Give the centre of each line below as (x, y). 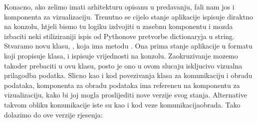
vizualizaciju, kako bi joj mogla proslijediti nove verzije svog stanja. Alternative (126, 95)
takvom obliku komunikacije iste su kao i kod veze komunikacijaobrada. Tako (122, 104)
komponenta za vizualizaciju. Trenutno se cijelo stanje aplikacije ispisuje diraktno (128, 16)
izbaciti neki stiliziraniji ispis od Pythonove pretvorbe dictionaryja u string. (119, 36)
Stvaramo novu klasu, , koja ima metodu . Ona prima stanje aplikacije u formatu (128, 46)
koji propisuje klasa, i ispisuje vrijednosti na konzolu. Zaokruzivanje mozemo (121, 55)
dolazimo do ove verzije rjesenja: (53, 114)
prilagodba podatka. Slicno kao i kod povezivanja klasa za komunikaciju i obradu (128, 75)
